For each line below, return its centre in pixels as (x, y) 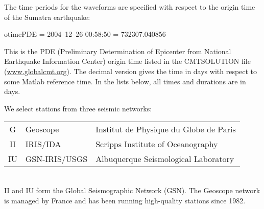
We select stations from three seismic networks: (78, 108)
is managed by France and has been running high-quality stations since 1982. (125, 200)
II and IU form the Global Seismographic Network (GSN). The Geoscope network (132, 190)
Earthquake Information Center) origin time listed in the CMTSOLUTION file (127, 61)
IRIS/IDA (43, 144)
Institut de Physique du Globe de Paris (166, 129)
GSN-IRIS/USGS (56, 159)
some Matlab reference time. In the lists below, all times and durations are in (125, 81)
